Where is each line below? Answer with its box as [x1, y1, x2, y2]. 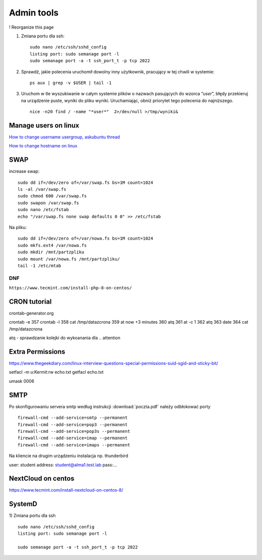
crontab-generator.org [9, 311, 54, 316]
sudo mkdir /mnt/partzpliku [17, 249, 84, 255]
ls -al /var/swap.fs [17, 187, 66, 192]
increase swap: [9, 168, 40, 174]
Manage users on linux [9, 121, 80, 130]
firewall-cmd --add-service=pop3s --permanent [17, 428, 131, 434]
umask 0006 [9, 378, 34, 384]
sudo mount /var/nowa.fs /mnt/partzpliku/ [17, 256, 120, 262]
